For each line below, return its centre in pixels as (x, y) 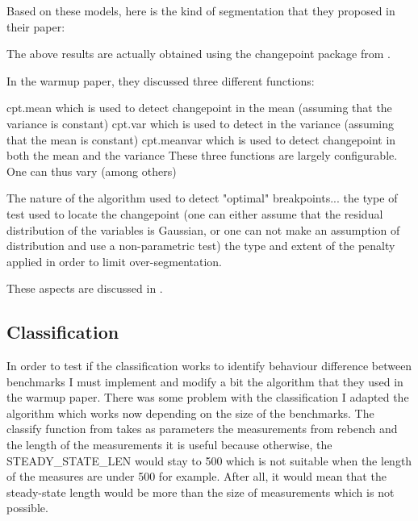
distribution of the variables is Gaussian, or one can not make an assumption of (203, 229)
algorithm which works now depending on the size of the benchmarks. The (190, 413)
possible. (27, 508)
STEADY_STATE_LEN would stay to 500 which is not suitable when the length (209, 460)
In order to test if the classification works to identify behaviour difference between (209, 366)
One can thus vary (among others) (92, 171)
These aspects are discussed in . (85, 288)
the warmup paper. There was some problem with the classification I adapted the (208, 397)
